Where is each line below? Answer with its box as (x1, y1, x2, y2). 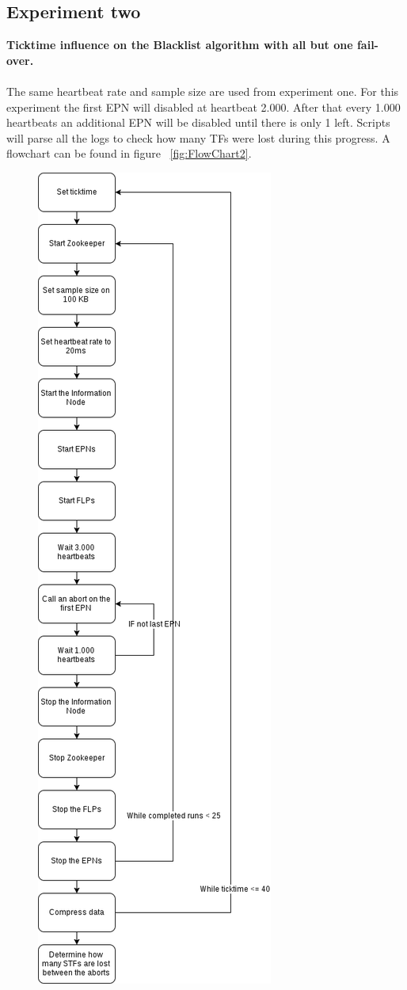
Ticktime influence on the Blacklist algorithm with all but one (6, 36, 353, 53)
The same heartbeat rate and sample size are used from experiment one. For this (6, 82, 399, 99)
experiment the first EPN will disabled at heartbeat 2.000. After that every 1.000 (6, 98, 401, 115)
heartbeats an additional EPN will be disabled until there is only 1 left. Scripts (6, 114, 390, 131)
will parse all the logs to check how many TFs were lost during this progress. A (6, 129, 390, 146)
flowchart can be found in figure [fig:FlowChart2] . (6, 145, 252, 162)
